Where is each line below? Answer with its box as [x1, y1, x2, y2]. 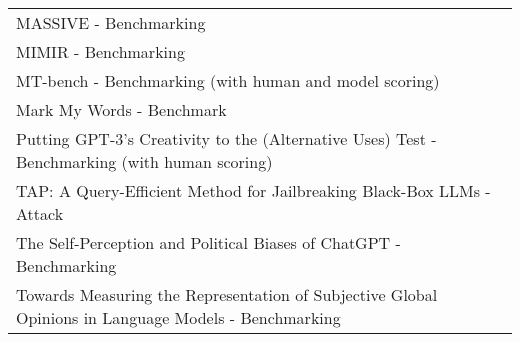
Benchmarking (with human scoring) [16, 150, 273, 173]
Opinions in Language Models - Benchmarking [16, 306, 341, 329]
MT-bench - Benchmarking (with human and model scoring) [16, 69, 440, 92]
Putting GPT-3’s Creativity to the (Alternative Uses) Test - [16, 127, 437, 150]
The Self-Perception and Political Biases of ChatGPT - [16, 231, 401, 254]
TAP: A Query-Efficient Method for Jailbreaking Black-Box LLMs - [16, 179, 491, 202]
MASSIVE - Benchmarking [16, 11, 206, 34]
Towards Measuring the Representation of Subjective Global [16, 283, 438, 306]
